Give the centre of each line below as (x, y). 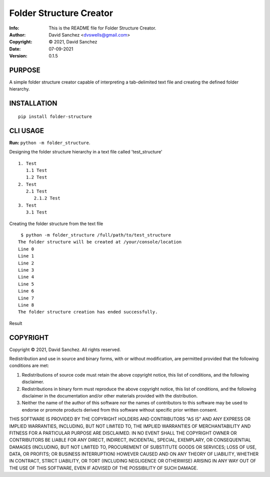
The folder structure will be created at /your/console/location (100, 242)
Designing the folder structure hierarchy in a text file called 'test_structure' (86, 152)
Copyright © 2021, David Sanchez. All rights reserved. (65, 349)
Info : (14, 28)
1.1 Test (36, 170)
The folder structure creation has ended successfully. (88, 312)
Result (16, 323)
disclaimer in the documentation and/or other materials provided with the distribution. (110, 395)
